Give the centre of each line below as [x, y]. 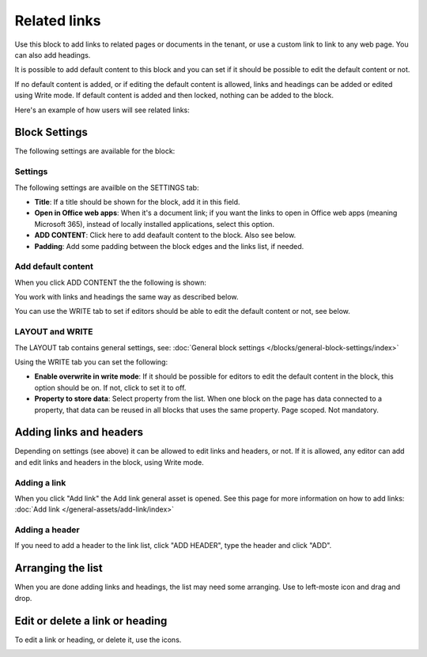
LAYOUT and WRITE [54, 332]
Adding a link [40, 482]
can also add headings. [53, 55]
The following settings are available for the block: [95, 151]
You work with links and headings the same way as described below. [127, 297]
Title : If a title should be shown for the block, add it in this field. [137, 202]
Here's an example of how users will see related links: [102, 110]
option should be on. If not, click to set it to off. [110, 387]
